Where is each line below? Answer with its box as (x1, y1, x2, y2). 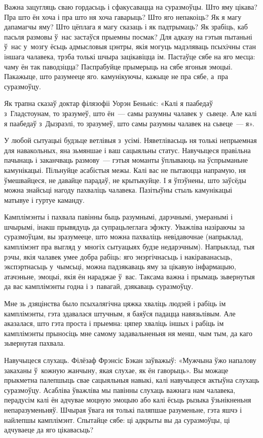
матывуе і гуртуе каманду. (4, 194, 85, 205)
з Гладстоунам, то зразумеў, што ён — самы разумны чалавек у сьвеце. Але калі (4, 107, 257, 118)
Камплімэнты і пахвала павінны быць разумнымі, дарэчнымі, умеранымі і (4, 211, 233, 222)
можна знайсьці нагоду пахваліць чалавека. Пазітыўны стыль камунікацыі (4, 185, 233, 195)
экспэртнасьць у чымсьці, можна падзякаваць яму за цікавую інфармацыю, (4, 261, 236, 272)
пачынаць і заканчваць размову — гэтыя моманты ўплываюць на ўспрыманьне (4, 155, 248, 165)
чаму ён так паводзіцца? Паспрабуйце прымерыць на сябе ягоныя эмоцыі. (4, 61, 233, 71)
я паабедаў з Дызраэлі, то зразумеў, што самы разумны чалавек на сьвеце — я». (4, 118, 254, 128)
